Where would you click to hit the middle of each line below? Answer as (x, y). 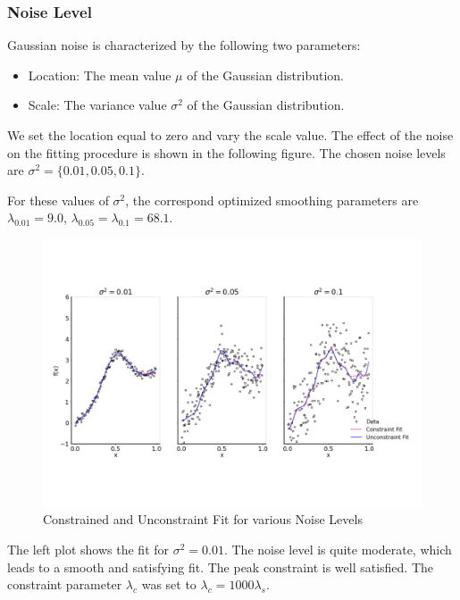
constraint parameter (65, 584)
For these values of (58, 200)
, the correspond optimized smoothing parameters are (272, 200)
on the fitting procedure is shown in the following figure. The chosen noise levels (226, 152)
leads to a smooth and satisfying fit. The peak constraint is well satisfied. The (221, 567)
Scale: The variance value (97, 105)
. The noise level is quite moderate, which (338, 549)
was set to (169, 584)
